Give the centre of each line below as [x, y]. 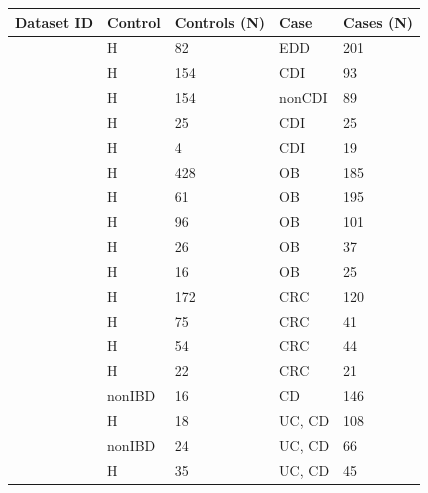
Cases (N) [378, 21]
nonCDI [303, 97]
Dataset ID [54, 21]
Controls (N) [220, 21]
